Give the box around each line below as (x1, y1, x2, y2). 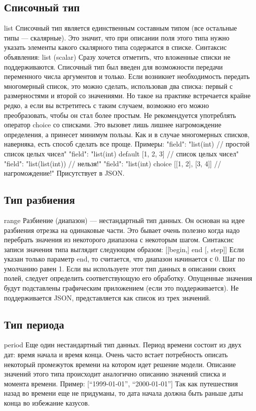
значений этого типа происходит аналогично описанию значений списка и (4, 369, 226, 379)
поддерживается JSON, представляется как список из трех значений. (4, 292, 211, 302)
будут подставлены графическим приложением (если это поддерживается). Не (4, 283, 239, 293)
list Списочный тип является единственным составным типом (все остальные (4, 23, 237, 33)
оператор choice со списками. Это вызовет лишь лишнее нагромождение (4, 119, 221, 130)
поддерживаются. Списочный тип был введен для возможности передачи (4, 61, 223, 72)
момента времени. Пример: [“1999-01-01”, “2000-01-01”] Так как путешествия (4, 378, 238, 388)
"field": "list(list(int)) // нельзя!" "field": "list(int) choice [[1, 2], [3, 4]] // (4, 158, 221, 168)
